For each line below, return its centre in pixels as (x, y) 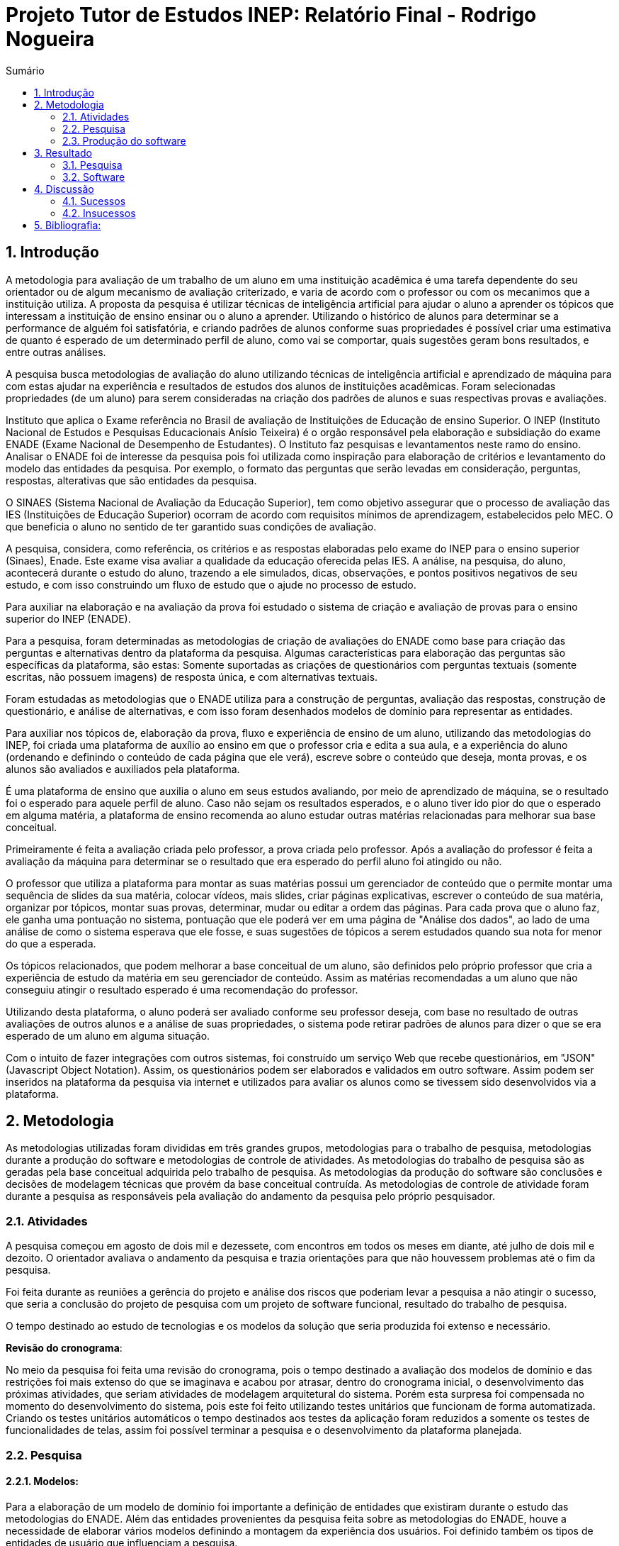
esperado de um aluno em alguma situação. (108, 1035)
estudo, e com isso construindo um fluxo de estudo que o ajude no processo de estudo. (211, 584)
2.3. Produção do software (124, 140)
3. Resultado (63, 152)
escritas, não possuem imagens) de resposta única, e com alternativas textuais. (192, 677)
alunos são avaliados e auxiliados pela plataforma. (123, 769)
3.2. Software (94, 177)
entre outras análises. (56, 352)
